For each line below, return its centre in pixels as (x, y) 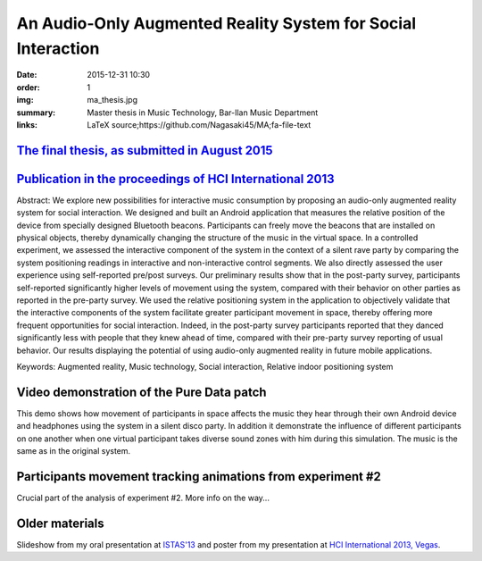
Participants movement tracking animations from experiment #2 (199, 477)
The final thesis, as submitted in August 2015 (145, 151)
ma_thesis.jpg (112, 100)
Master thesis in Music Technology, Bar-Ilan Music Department (203, 113)
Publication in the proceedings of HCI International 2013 (175, 179)
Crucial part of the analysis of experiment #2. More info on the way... (143, 498)
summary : (36, 113)
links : (27, 124)
